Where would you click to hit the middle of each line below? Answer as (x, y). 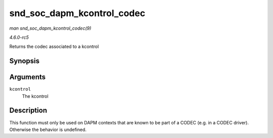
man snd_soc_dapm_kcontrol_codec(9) (50, 28)
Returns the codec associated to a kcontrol (54, 47)
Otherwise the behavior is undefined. (48, 129)
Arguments (28, 77)
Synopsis (25, 61)
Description (28, 111)
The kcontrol (35, 96)
